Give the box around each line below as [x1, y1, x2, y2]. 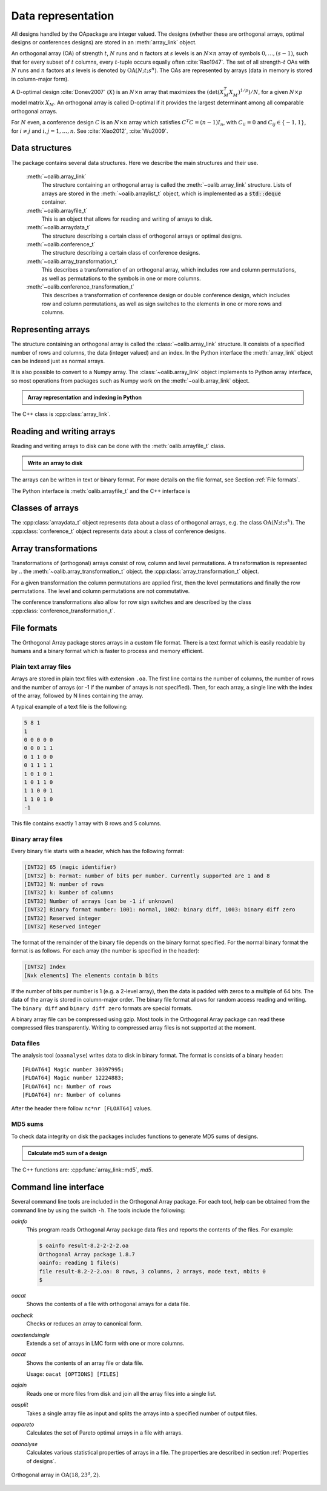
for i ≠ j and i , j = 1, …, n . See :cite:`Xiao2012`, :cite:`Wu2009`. [11, 127, 169, 135]
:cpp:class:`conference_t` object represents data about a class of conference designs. [11, 528, 226, 535]
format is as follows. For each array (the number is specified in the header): [11, 947, 200, 954]
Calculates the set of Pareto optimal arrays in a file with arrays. [26, 1429, 183, 1436]
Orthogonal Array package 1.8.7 [39, 1251, 136, 1258]
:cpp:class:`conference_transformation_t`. [11, 607, 115, 614]
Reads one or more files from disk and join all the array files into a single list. [26, 1390, 217, 1397]
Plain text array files [11, 662, 71, 671]
